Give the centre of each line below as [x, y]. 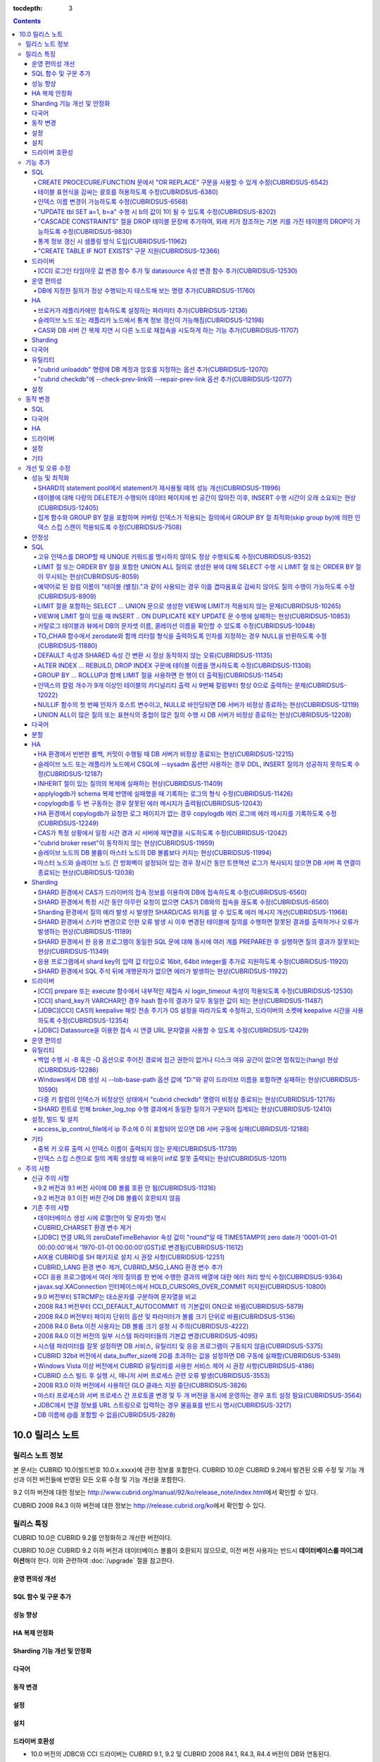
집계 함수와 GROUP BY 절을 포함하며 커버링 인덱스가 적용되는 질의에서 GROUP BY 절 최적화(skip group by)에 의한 [195, 517]
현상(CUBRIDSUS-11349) [73, 951]
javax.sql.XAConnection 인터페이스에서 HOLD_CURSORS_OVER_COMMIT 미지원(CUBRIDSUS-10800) [182, 1287]
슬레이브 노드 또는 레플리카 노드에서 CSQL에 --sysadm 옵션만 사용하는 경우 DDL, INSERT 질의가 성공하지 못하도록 [195, 764]
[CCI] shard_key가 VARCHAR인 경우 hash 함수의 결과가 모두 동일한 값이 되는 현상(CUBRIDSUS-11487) [180, 1001]
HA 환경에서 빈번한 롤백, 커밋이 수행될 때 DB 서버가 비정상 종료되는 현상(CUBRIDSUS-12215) [166, 754]
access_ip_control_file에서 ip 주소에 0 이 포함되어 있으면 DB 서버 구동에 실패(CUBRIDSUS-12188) [173, 1129]
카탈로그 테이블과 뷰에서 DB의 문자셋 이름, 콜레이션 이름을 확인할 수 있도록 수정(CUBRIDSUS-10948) [177, 626]
